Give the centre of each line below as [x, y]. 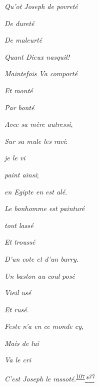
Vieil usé [18, 293]
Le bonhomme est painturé [45, 208]
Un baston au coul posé [40, 275]
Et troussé [20, 242]
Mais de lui [22, 343]
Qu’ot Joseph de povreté [41, 6]
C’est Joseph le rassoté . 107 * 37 [49, 378]
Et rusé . [17, 309]
